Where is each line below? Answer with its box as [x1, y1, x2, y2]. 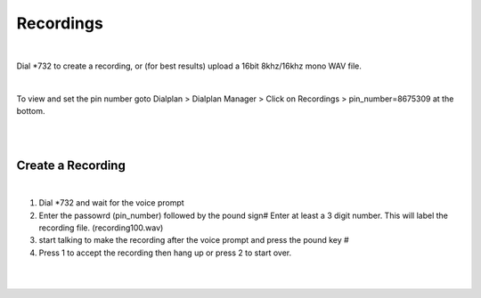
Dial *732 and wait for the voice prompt [38, 197, 184, 208]
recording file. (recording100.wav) [38, 222, 164, 233]
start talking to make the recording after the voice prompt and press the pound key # [38, 235, 349, 246]
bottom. [16, 106, 45, 117]
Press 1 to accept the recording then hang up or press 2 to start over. [38, 247, 292, 258]
